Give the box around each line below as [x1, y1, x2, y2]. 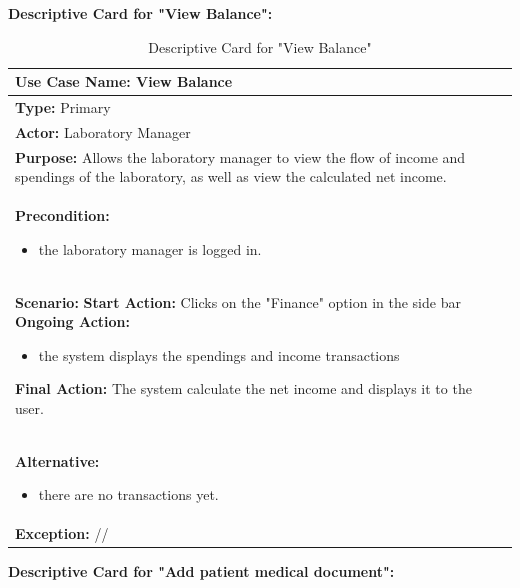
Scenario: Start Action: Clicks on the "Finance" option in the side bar [15, 291, 461, 312]
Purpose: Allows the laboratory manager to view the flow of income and [15, 146, 466, 167]
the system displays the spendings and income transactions [38, 344, 400, 365]
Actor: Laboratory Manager [15, 121, 191, 142]
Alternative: [15, 450, 100, 471]
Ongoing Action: [15, 311, 131, 332]
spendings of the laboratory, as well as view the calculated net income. [15, 166, 447, 187]
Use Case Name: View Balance [15, 71, 233, 92]
